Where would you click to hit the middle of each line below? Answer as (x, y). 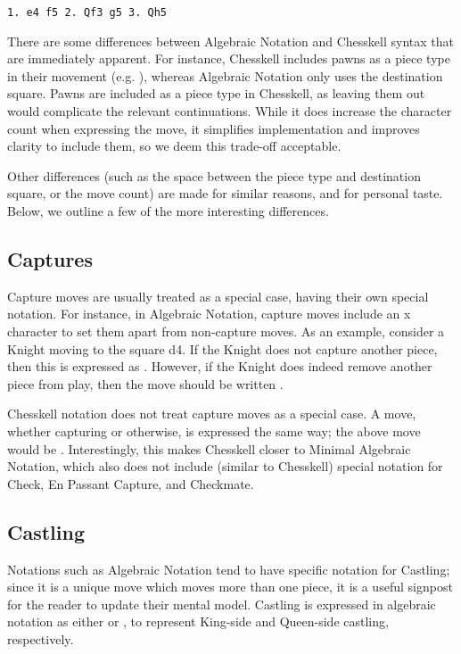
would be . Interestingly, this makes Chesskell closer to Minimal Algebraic (209, 448)
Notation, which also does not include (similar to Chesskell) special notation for (225, 466)
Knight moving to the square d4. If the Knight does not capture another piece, (222, 348)
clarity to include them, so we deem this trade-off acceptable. (174, 146)
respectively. (41, 638)
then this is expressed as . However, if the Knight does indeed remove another (220, 366)
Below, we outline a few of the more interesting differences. (168, 211)
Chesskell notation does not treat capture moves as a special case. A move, (212, 414)
